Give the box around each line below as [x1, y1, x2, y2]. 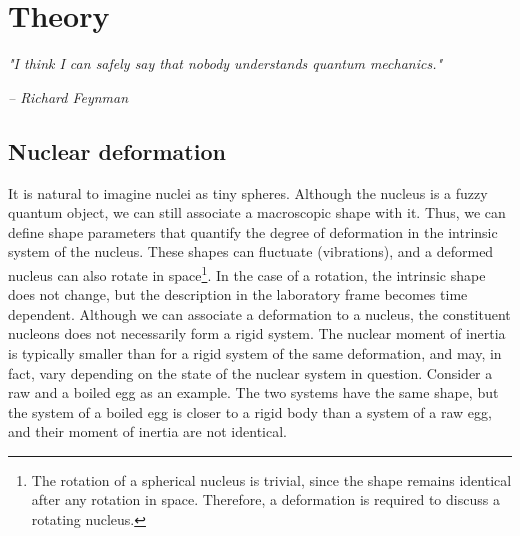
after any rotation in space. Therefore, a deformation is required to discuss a [31, 489, 500, 510]
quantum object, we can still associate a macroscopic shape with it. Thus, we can [8, 202, 506, 223]
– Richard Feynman [8, 86, 129, 107]
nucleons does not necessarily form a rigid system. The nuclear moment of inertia [8, 323, 506, 344]
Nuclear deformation [8, 135, 226, 166]
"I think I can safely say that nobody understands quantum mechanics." [8, 53, 443, 74]
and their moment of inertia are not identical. [8, 421, 287, 442]
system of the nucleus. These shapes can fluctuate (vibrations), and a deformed [8, 241, 494, 262]
